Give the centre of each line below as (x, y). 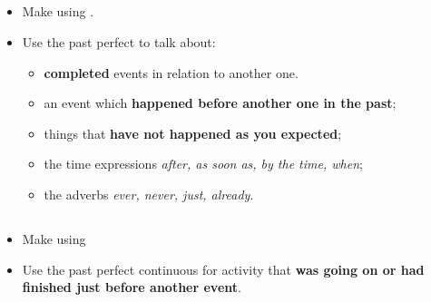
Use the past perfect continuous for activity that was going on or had (223, 269)
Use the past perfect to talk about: (119, 41)
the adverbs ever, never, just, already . (149, 194)
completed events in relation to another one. (171, 72)
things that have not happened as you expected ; (193, 133)
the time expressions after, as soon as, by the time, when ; (203, 164)
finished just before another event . (132, 287)
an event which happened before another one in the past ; (220, 103)
